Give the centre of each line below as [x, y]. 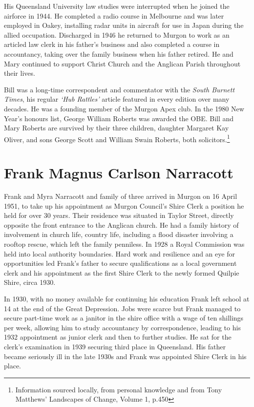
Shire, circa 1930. [30, 282]
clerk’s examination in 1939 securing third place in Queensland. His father [115, 346]
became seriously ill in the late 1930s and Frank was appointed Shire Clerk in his [125, 356]
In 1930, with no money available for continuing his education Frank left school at [127, 299]
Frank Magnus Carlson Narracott [119, 173]
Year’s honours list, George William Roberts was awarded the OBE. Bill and [119, 118]
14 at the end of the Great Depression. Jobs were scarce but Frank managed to [122, 308]
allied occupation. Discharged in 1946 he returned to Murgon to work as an [117, 34]
